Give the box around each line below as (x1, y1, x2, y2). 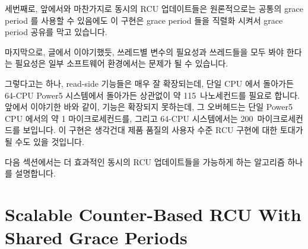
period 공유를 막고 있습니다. (5, 26, 107, 38)
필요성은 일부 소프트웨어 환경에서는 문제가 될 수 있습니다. (15, 57, 228, 70)
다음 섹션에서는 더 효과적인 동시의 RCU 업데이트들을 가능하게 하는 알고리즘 (5, 155, 285, 168)
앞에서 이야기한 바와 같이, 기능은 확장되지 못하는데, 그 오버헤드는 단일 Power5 (5, 100, 293, 113)
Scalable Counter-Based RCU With (5, 201, 301, 226)
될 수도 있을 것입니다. (5, 135, 84, 147)
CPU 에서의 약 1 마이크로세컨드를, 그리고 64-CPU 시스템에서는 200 (5, 112, 253, 124)
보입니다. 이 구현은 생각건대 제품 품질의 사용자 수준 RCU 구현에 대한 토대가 (23, 124, 303, 136)
